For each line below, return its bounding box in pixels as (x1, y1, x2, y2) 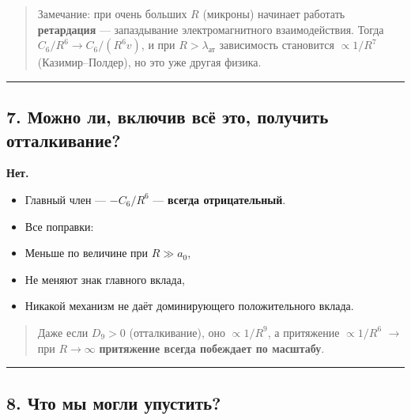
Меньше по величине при (25, 244, 149, 261)
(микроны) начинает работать (202, 6, 345, 21)
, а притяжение (267, 324, 340, 340)
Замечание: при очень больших (37, 6, 187, 21)
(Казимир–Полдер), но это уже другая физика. (37, 54, 262, 70)
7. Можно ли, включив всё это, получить (6, 104, 329, 129)
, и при (141, 36, 175, 53)
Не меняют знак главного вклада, (25, 271, 185, 287)
